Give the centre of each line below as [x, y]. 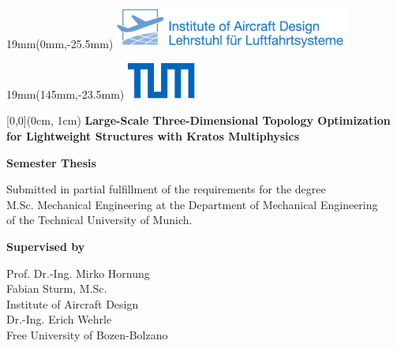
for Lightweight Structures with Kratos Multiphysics [153, 136]
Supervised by [46, 246]
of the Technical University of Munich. [99, 220]
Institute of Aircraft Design [73, 303]
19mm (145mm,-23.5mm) [66, 94]
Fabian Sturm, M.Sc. [57, 288]
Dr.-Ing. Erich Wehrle [59, 319]
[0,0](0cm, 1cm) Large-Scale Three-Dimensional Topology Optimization [198, 120]
